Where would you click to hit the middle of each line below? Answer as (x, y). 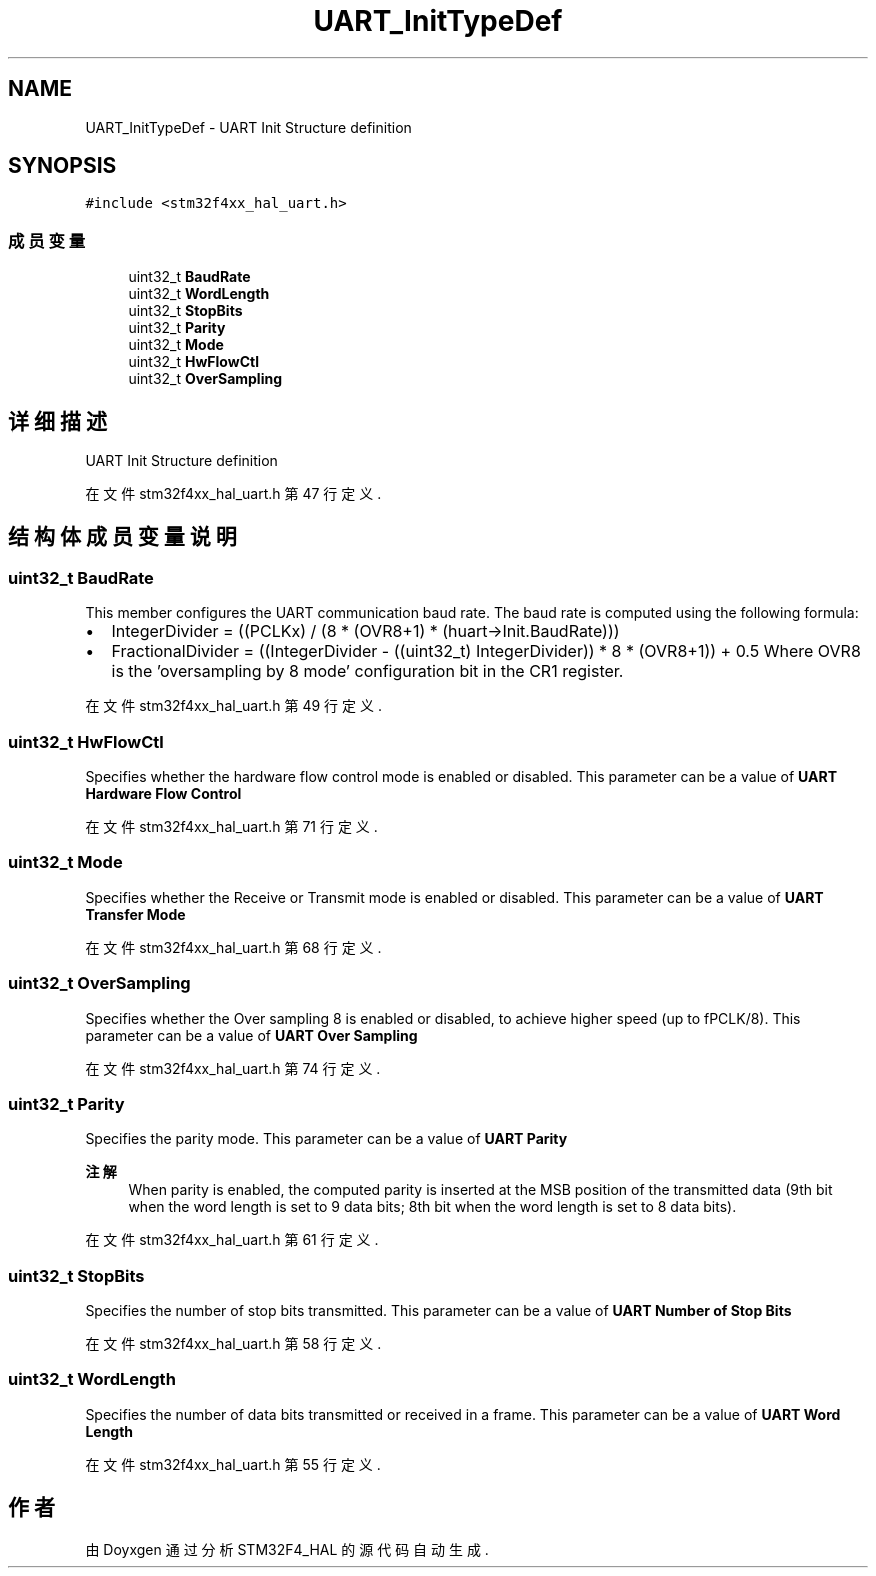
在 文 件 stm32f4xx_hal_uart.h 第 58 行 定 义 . (233, 1343)
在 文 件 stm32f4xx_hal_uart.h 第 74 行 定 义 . (233, 1068)
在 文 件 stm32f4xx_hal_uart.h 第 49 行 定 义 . (233, 706)
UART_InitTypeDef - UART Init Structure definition (248, 127)
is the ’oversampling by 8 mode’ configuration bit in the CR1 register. (367, 671)
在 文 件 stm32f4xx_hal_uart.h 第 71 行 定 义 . (231, 826)
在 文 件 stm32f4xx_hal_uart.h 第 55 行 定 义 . (233, 1464)
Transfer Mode (135, 914)
